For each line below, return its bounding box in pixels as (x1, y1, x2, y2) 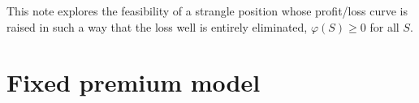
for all (369, 18, 400, 35)
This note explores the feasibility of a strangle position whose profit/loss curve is (6, 2, 408, 19)
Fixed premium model (6, 66, 261, 99)
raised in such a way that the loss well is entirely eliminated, (6, 18, 308, 35)
